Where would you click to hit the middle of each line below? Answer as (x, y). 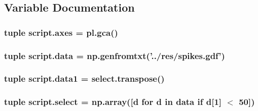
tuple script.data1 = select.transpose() (84, 78)
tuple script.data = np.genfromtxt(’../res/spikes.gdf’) (115, 55)
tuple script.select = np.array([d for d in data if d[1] (113, 102)
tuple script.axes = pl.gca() (61, 32)
